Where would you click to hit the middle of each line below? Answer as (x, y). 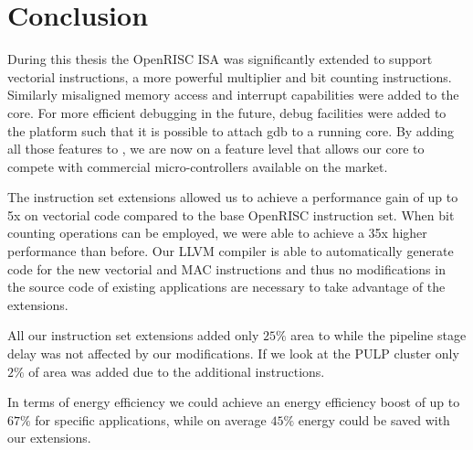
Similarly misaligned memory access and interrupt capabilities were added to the (233, 95)
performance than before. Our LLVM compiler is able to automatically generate (231, 251)
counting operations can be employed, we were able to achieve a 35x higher (217, 233)
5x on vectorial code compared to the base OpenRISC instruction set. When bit (231, 214)
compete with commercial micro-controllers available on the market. (198, 166)
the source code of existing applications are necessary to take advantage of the (226, 287)
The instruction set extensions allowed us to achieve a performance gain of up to (233, 197)
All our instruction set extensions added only (133, 335)
